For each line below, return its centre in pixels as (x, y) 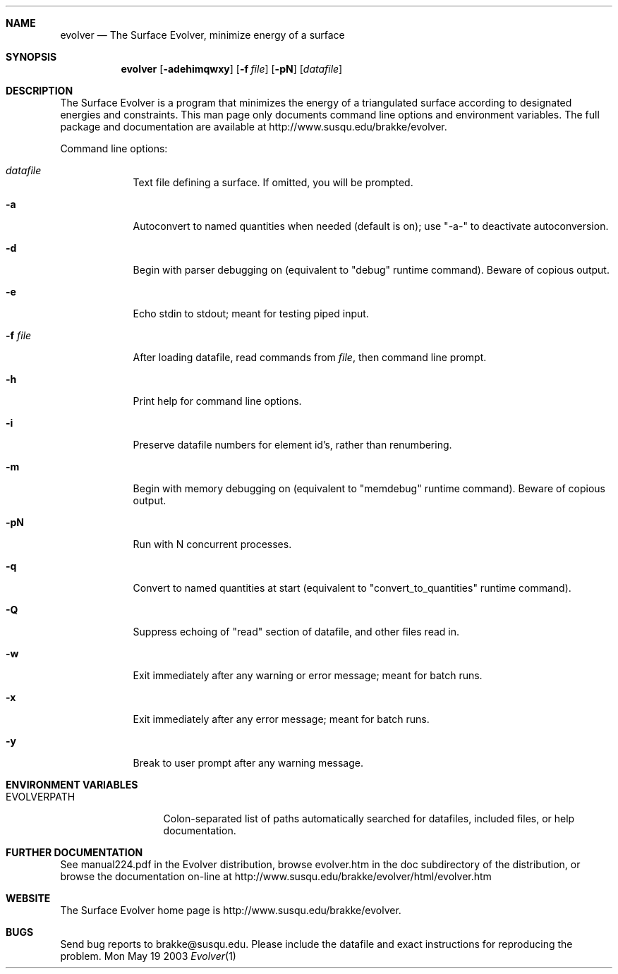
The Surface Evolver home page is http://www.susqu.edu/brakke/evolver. (231, 910)
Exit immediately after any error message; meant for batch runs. (281, 719)
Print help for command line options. (217, 401)
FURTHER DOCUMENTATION (74, 852)
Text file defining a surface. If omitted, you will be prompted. (273, 182)
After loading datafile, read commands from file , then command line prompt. (310, 357)
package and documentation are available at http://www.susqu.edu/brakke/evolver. (254, 127)
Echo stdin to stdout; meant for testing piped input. (251, 313)
